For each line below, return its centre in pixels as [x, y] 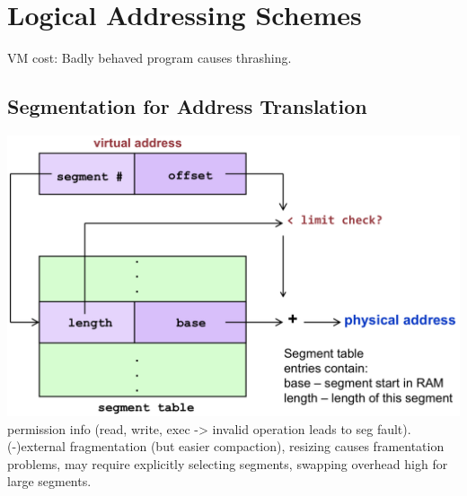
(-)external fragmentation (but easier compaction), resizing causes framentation [226, 446]
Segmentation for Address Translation [187, 106]
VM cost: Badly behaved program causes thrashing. [150, 58]
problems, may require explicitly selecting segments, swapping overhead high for [228, 463]
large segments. [49, 481]
